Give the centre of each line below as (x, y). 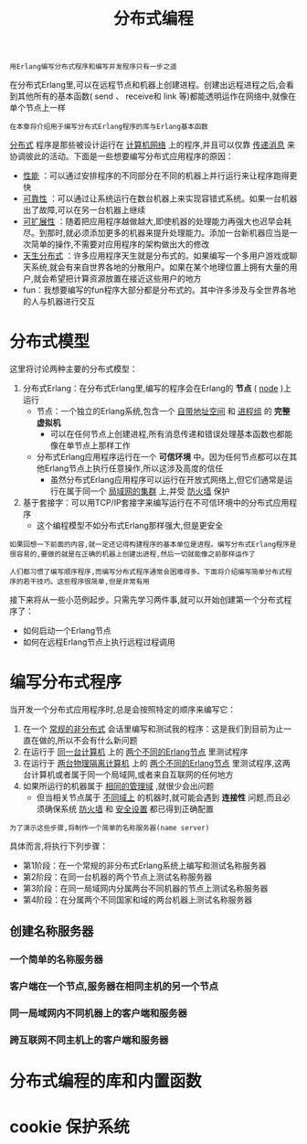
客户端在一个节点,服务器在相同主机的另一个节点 (114, 987)
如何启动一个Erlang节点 (67, 631)
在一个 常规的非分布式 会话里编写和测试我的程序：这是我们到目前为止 (153, 729)
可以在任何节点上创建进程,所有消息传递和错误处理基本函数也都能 (171, 434)
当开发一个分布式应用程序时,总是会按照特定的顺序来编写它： (123, 710)
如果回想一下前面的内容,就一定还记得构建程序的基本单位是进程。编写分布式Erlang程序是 (153, 545)
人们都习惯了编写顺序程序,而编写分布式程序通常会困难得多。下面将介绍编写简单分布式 (148, 572)
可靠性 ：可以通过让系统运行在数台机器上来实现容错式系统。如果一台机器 (160, 198)
